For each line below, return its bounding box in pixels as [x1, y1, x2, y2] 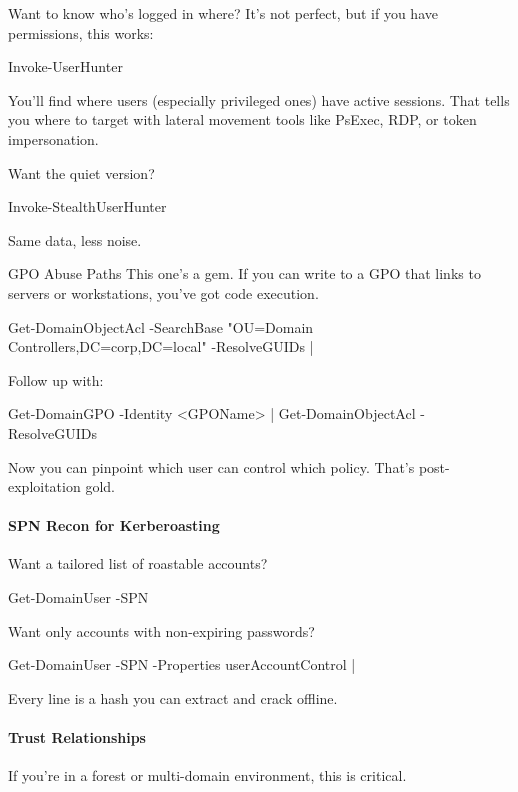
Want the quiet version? [8, 162, 155, 183]
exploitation [8, 476, 81, 497]
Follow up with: [8, 369, 104, 390]
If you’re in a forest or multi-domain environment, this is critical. [8, 765, 407, 786]
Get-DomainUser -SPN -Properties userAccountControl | [8, 654, 356, 675]
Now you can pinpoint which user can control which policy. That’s [8, 456, 415, 477]
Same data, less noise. [8, 229, 142, 250]
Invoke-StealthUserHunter [8, 196, 167, 217]
